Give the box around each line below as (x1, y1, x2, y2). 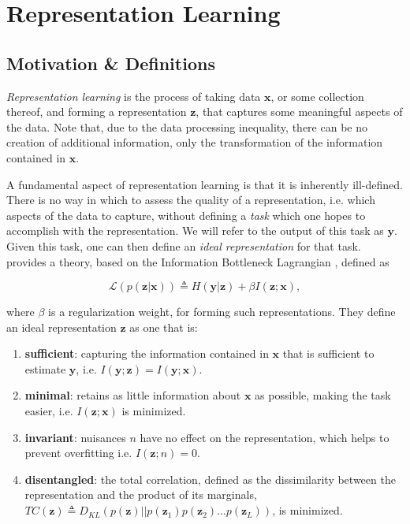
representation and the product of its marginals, (24, 486, 257, 503)
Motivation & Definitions (6, 50, 215, 75)
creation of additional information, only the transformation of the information (6, 134, 383, 151)
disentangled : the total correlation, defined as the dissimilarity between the (24, 470, 396, 487)
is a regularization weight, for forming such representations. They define (48, 303, 396, 320)
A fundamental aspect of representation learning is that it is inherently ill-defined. (6, 176, 403, 192)
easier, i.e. (24, 403, 73, 419)
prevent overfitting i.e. (24, 444, 132, 461)
